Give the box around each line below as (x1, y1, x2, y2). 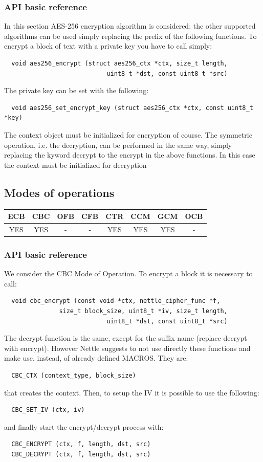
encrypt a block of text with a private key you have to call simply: (4, 40, 212, 51)
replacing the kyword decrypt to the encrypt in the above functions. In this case (4, 149, 255, 160)
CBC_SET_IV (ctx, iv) (11, 406, 85, 414)
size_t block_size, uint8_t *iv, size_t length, (59, 307, 228, 315)
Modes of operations (4, 184, 115, 200)
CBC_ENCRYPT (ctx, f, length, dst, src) (11, 441, 151, 448)
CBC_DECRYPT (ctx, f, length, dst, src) (11, 450, 151, 458)
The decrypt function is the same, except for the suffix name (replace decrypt (4, 333, 247, 343)
